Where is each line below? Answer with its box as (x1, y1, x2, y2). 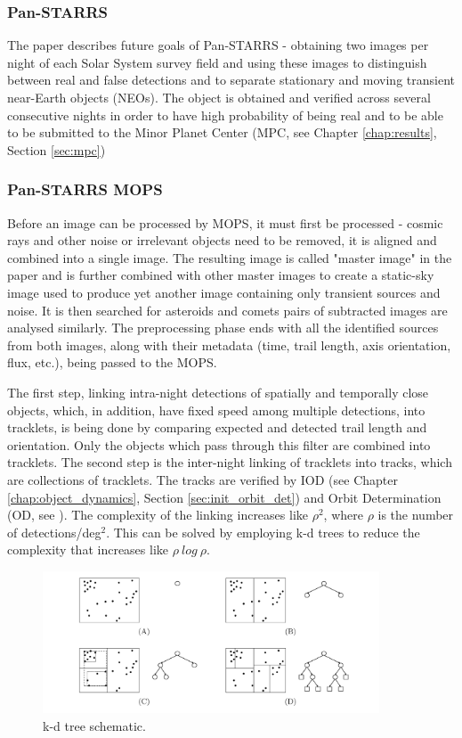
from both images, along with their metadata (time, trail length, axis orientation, (7, 335, 451, 354)
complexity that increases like (7, 540, 169, 559)
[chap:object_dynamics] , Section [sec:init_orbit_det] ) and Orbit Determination (7, 488, 442, 506)
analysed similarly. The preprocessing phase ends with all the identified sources (7, 318, 439, 337)
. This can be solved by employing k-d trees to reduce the (106, 522, 420, 541)
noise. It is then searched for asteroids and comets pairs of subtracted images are (7, 300, 448, 319)
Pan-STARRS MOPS (7, 178, 163, 201)
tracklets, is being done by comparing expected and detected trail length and (7, 418, 427, 437)
